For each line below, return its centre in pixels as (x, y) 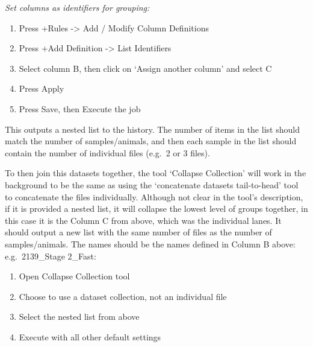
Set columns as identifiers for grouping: (77, 7)
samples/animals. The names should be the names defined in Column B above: (150, 244)
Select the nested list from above (79, 317)
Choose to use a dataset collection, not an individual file (123, 296)
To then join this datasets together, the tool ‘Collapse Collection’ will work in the (156, 173)
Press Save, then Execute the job (80, 108)
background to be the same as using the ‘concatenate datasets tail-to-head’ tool (152, 184)
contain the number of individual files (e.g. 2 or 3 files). (107, 152)
